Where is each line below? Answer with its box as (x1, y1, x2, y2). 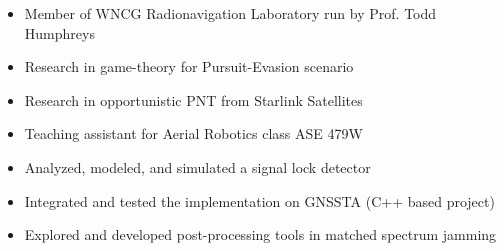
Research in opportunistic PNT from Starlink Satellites (24, 89, 363, 110)
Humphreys (24, 22, 95, 43)
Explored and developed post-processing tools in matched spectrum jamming (24, 224, 497, 245)
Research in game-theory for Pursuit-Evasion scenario (24, 56, 354, 77)
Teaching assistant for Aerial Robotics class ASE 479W (24, 123, 363, 144)
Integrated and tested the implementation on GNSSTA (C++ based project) (24, 190, 495, 211)
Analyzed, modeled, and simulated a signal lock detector (24, 156, 371, 177)
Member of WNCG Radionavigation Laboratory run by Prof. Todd (24, 3, 437, 23)
